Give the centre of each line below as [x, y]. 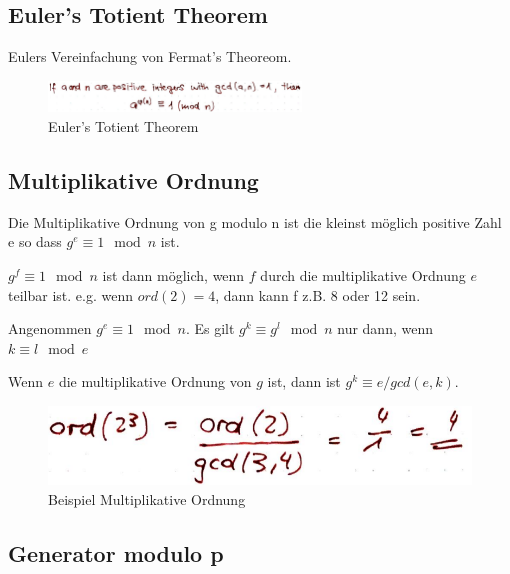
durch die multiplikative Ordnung [363, 274]
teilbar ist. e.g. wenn [70, 294]
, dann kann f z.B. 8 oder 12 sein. [318, 294]
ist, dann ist [304, 381]
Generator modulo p [116, 552]
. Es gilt [210, 328]
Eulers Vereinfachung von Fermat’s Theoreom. [150, 56]
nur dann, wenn [385, 328]
